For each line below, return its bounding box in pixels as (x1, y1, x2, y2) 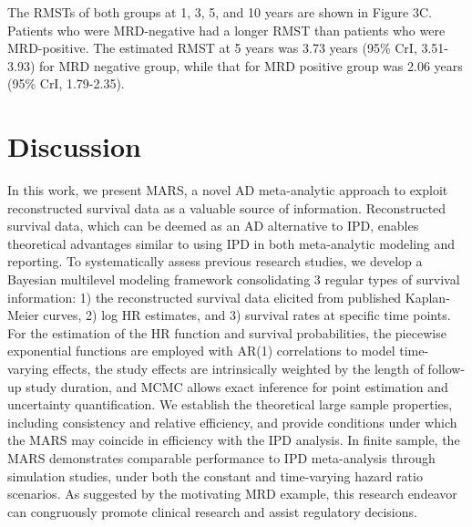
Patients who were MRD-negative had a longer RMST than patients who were (7, 20, 446, 39)
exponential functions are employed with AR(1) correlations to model (7, 341, 395, 360)
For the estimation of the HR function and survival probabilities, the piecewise (7, 323, 446, 342)
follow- (427, 359, 466, 378)
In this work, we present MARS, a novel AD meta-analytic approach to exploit (7, 181, 448, 200)
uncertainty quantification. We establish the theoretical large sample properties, (7, 395, 453, 414)
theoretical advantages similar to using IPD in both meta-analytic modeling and (7, 233, 456, 253)
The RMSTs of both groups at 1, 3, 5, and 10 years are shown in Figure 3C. (7, 3, 432, 21)
